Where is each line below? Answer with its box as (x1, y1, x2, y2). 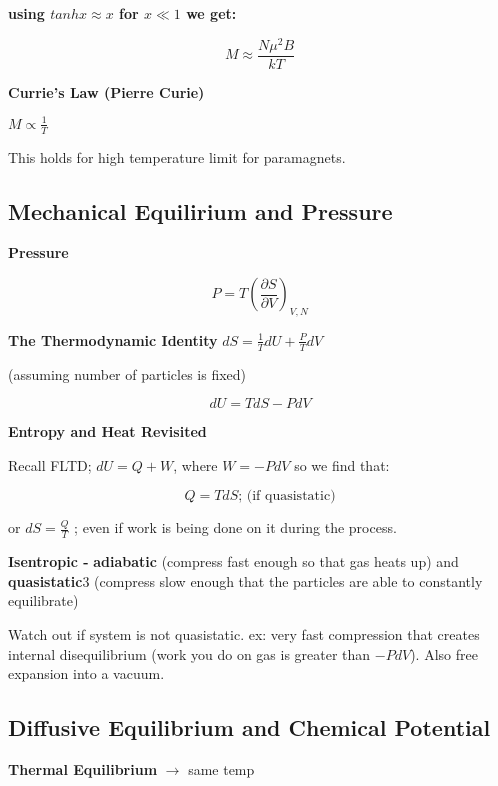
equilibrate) (8, 590, 79, 611)
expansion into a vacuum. (8, 663, 165, 684)
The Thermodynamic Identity (8, 329, 218, 350)
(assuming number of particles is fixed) (8, 363, 246, 384)
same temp (188, 759, 255, 780)
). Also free (410, 643, 478, 664)
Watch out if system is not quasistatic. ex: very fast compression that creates (8, 624, 480, 645)
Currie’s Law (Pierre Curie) (8, 81, 205, 102)
